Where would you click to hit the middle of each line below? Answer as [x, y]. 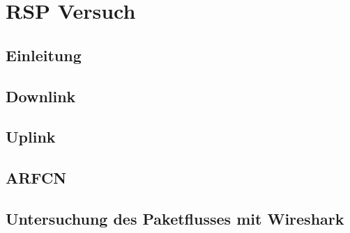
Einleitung [44, 55]
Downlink [41, 96]
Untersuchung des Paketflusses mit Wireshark [175, 218]
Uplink [31, 137]
